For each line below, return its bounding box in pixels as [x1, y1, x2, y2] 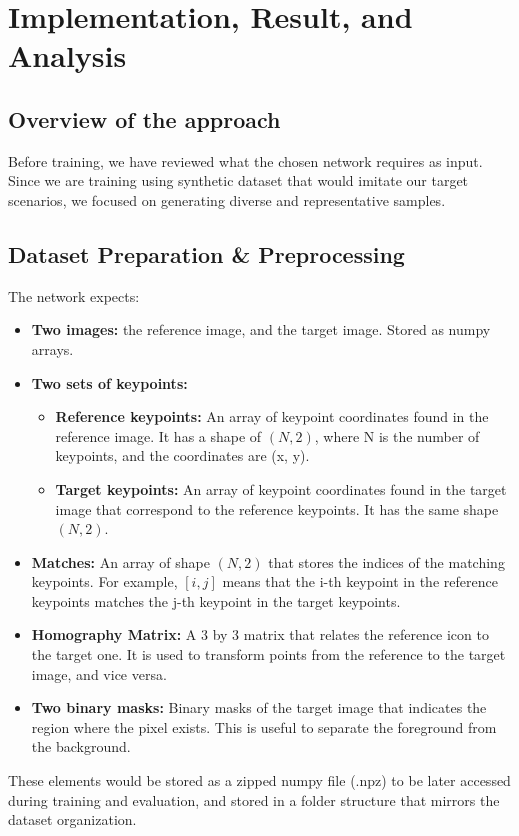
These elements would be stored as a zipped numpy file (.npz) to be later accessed [8, 770, 511, 791]
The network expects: [8, 285, 140, 306]
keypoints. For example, [31, 571, 178, 592]
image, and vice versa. [31, 663, 167, 684]
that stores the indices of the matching [268, 551, 505, 572]
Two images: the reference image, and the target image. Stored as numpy [31, 319, 491, 340]
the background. [31, 736, 131, 757]
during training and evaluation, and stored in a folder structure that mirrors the [8, 789, 500, 810]
